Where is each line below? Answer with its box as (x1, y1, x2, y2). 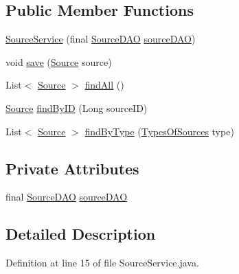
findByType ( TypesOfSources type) (84, 124, 234, 138)
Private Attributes (5, 157, 139, 179)
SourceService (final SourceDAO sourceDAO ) (5, 32, 196, 46)
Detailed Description (5, 223, 156, 244)
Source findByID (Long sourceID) (5, 100, 148, 115)
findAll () (84, 78, 124, 92)
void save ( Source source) (5, 54, 112, 69)
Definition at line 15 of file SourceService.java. (5, 255, 199, 270)
